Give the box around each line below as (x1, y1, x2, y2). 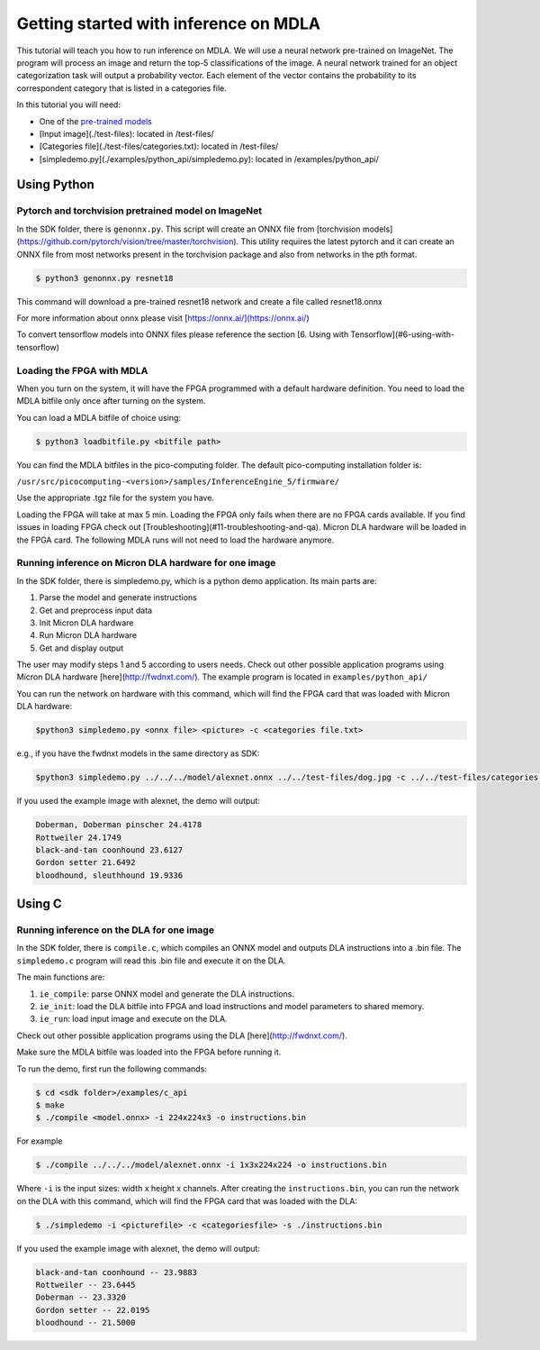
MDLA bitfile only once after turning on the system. (16, 396, 206, 406)
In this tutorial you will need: (16, 99, 121, 110)
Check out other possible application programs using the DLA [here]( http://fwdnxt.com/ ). (16, 1030, 348, 1041)
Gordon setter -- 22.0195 (35, 1305, 150, 1315)
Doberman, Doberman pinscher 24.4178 (35, 820, 202, 830)
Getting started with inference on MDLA (16, 14, 321, 33)
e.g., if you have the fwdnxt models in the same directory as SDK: (16, 748, 260, 759)
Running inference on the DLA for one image (16, 924, 215, 936)
